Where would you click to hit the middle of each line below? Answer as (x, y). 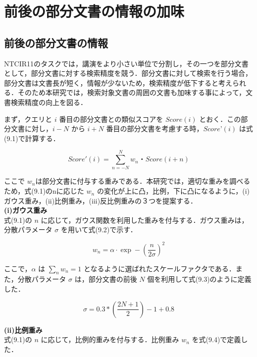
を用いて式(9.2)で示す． (99, 229)
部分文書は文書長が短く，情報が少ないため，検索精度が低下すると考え (118, 82)
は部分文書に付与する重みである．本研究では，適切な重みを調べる (143, 181)
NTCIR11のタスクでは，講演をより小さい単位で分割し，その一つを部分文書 (126, 63)
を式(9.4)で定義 (216, 339)
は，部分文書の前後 (106, 279)
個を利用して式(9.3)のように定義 (199, 279)
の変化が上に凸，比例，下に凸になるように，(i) (173, 191)
